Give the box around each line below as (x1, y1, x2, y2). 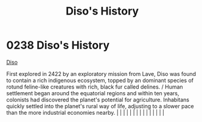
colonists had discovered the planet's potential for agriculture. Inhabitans (6, 96, 190, 103)
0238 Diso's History (6, 38, 110, 52)
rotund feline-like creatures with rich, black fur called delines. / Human (6, 83, 184, 90)
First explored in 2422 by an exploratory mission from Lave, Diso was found (6, 70, 197, 77)
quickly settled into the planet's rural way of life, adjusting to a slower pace (6, 102, 194, 110)
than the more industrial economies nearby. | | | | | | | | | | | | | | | (6, 109, 164, 116)
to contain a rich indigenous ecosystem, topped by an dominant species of (6, 76, 193, 84)
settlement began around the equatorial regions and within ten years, (6, 89, 179, 97)
